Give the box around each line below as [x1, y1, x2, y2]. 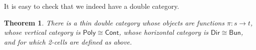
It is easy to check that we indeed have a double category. [4, 1, 179, 11]
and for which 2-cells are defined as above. [4, 36, 132, 47]
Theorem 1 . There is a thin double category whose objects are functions [4, 17, 225, 27]
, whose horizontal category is [119, 27, 208, 37]
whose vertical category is [4, 27, 81, 37]
